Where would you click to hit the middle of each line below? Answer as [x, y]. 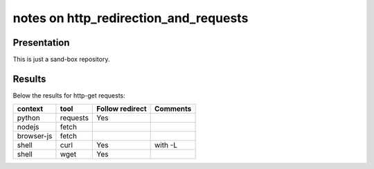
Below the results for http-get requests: [69, 95]
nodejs [28, 127]
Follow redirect [122, 109]
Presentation [41, 43]
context [30, 109]
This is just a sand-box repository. [61, 60]
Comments [173, 109]
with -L [166, 145]
